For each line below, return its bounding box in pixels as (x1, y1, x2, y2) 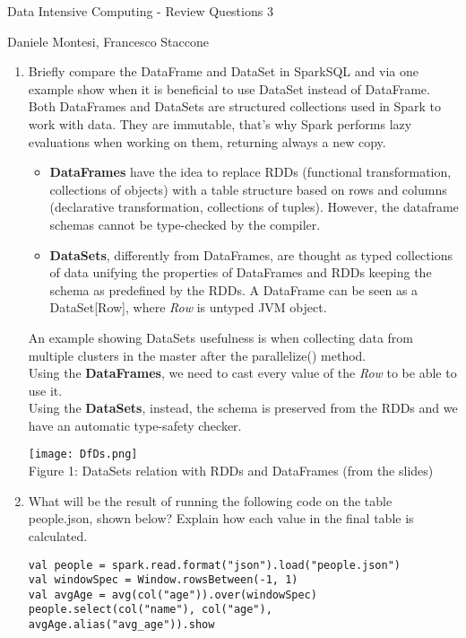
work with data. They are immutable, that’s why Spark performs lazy (28, 114, 412, 133)
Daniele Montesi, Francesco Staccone (7, 31, 209, 50)
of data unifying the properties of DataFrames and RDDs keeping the (49, 263, 432, 282)
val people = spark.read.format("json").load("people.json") (28, 558, 401, 572)
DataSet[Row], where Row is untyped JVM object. (49, 298, 327, 317)
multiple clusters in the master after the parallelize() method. (28, 345, 367, 364)
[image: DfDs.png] (28, 448, 138, 461)
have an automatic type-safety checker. (28, 415, 242, 434)
